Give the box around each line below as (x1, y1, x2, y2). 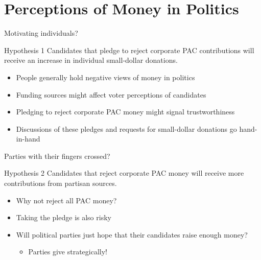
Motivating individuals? (4, 28, 78, 38)
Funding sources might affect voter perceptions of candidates (16, 89, 206, 100)
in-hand (16, 133, 40, 144)
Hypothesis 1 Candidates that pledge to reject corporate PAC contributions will (4, 44, 254, 55)
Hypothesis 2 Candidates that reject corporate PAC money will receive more (4, 168, 244, 178)
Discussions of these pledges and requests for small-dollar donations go (16, 123, 237, 134)
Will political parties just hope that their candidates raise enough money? (16, 229, 248, 240)
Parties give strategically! (28, 246, 108, 257)
